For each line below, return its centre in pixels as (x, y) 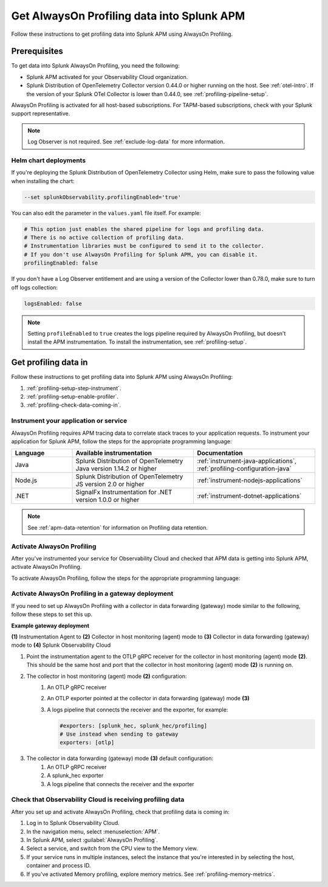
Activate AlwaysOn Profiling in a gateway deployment (92, 594)
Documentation (220, 453)
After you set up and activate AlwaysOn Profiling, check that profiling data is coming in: (121, 812)
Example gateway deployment (50, 626)
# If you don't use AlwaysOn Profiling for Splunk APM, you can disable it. (141, 254)
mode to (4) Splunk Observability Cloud (61, 645)
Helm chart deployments (49, 160)
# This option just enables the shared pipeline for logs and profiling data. (144, 229)
